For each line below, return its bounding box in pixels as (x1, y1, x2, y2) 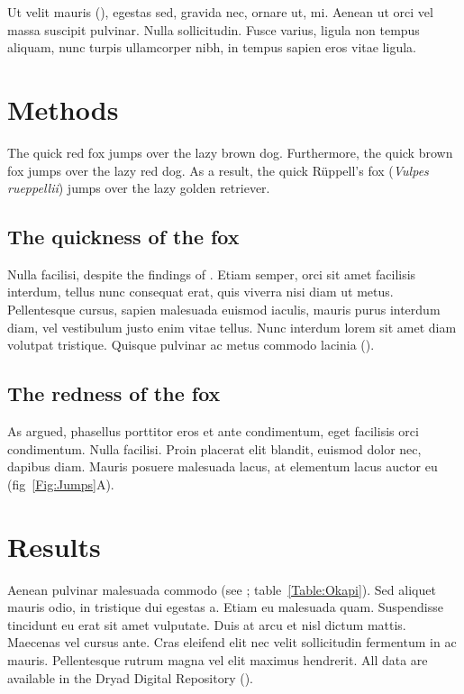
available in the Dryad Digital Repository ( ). (7, 668, 253, 687)
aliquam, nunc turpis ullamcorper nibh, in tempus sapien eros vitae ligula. (7, 38, 416, 57)
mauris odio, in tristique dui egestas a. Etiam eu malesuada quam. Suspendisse (7, 598, 443, 616)
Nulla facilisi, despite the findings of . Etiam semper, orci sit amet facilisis (7, 264, 416, 283)
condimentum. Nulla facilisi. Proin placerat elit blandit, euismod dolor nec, (7, 439, 422, 458)
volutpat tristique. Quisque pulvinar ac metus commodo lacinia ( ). (7, 335, 375, 354)
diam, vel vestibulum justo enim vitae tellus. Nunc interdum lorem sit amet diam (7, 317, 457, 336)
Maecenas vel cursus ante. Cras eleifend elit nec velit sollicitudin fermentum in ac (7, 633, 457, 652)
